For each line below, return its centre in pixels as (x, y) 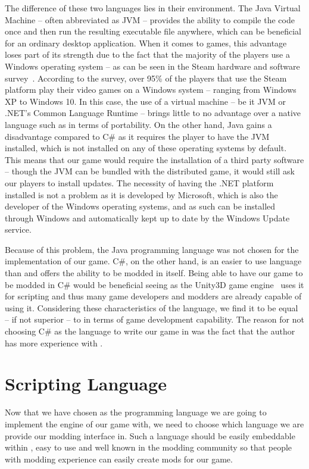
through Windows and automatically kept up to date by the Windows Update (147, 218)
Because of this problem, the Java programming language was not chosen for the (152, 249)
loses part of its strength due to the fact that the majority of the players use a (147, 54)
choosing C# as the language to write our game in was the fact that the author (150, 331)
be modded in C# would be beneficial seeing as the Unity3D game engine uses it (154, 284)
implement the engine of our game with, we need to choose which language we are (154, 423)
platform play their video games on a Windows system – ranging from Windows (151, 90)
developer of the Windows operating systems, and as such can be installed (140, 206)
